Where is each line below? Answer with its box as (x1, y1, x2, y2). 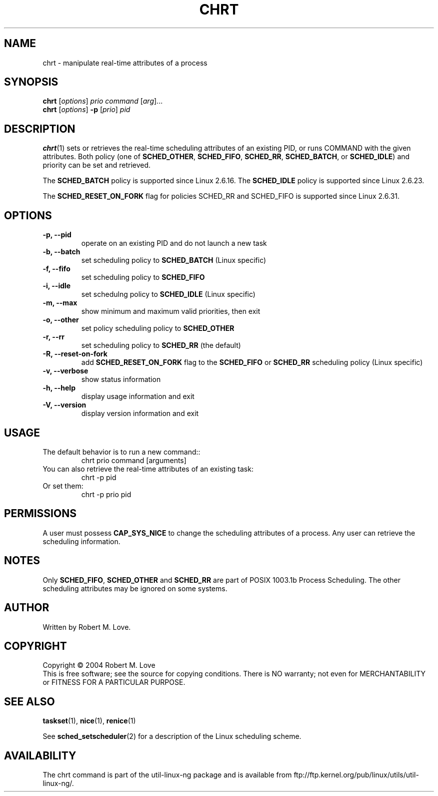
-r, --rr (42, 332, 64, 341)
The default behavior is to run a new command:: (42, 447, 200, 456)
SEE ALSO (4, 695, 55, 708)
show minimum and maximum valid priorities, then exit (81, 307, 260, 316)
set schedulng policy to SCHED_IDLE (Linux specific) (81, 290, 255, 299)
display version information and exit (81, 409, 199, 418)
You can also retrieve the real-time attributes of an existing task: (42, 464, 253, 473)
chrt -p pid (81, 473, 116, 482)
